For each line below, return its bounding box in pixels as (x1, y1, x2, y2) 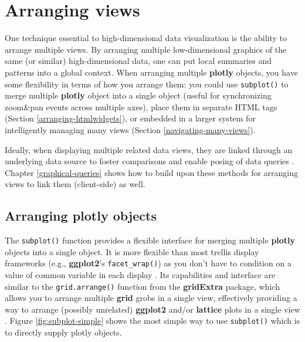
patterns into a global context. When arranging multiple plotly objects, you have (5, 66, 298, 78)
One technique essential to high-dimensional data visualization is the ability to (5, 32, 287, 44)
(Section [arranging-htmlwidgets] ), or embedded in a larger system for (5, 112, 256, 124)
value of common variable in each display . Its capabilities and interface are (5, 269, 276, 281)
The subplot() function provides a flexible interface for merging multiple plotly (5, 234, 296, 246)
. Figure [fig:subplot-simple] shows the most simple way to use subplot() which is (5, 314, 300, 327)
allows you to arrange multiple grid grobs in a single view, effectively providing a (5, 292, 297, 304)
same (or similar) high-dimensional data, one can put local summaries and (5, 55, 272, 67)
